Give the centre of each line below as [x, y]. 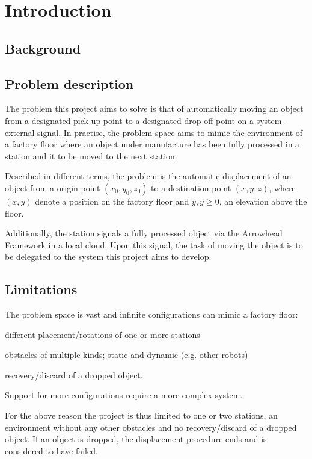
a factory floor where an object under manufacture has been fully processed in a [152, 144]
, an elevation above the [263, 201]
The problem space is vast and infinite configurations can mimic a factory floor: [151, 314]
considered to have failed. [51, 450]
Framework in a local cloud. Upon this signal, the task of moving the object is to [154, 245]
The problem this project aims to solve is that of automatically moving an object [154, 109]
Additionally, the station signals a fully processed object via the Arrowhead [144, 233]
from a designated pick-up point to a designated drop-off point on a [130, 120]
